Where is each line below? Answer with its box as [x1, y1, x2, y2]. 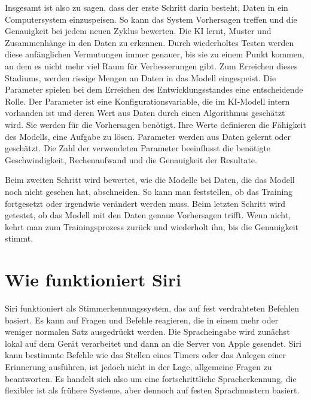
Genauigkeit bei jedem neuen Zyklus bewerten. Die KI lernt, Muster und [5, 25, 272, 37]
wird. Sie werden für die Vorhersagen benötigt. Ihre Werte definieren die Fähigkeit [5, 118, 306, 130]
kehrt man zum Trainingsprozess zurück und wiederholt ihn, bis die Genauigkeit [5, 220, 299, 233]
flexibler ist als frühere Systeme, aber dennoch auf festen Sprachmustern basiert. [5, 384, 300, 396]
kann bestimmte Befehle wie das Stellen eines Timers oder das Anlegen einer [5, 349, 286, 361]
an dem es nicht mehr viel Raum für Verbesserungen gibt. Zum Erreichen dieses [5, 59, 298, 72]
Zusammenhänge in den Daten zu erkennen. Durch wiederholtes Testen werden [5, 36, 294, 48]
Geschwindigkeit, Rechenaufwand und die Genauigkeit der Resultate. [5, 153, 257, 166]
